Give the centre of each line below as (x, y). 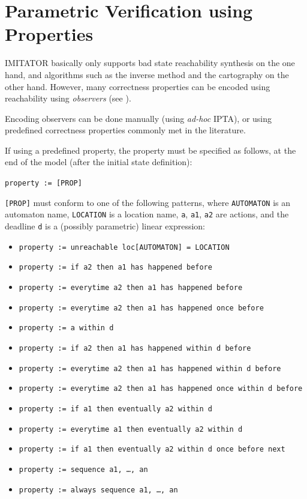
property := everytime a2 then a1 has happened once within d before (161, 389)
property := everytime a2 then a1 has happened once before (141, 308)
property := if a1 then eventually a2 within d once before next (152, 449)
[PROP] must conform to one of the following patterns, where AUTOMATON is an (148, 202)
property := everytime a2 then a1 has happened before (131, 288)
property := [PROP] (43, 183)
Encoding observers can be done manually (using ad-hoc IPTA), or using (139, 118)
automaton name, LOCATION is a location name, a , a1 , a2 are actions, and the (147, 214)
